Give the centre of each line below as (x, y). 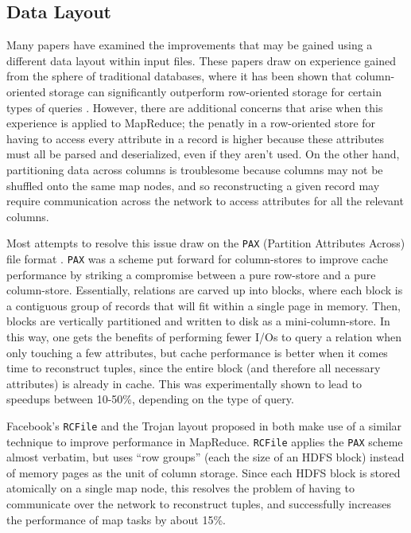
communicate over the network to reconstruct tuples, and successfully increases (199, 504)
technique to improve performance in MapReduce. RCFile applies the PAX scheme (205, 441)
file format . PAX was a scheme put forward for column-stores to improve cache (198, 258)
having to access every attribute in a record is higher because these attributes (196, 138)
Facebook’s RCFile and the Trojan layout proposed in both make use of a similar (204, 425)
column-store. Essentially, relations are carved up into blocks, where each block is (205, 290)
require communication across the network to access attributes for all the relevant (205, 201)
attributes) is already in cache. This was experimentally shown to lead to (184, 383)
